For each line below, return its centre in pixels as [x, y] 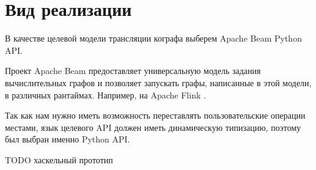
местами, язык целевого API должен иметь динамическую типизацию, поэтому [153, 127]
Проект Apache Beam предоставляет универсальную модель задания [133, 71]
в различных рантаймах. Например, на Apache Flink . [105, 94]
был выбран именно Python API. [68, 139]
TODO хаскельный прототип [59, 159]
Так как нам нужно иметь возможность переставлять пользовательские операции [155, 115]
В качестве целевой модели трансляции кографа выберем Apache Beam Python [153, 38]
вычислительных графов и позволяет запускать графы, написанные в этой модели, [158, 82]
